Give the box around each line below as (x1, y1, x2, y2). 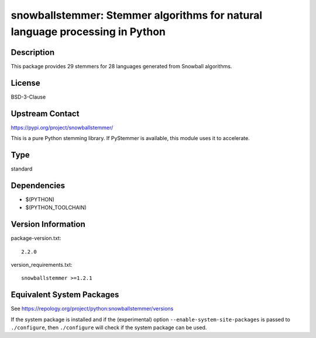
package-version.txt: (11, 235, 61, 242)
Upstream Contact (11, 109, 80, 119)
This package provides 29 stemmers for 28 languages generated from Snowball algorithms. (11, 62, 232, 69)
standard (11, 165, 33, 172)
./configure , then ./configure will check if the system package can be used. (11, 324, 207, 331)
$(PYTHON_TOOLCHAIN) (25, 204, 87, 211)
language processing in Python (11, 25, 166, 38)
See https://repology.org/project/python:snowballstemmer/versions (11, 305, 174, 312)
